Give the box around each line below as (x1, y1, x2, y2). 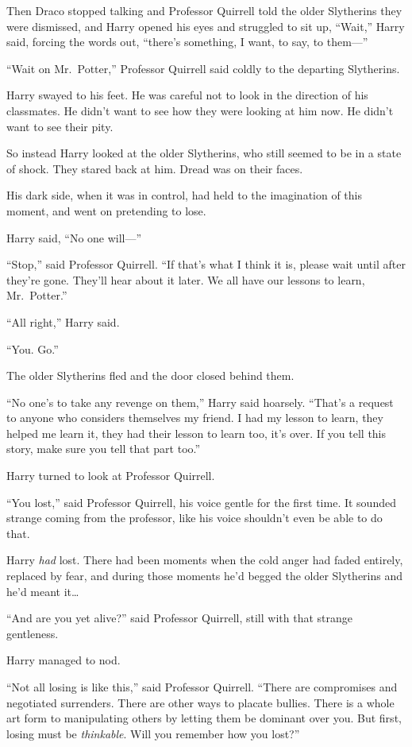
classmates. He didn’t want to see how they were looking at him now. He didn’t (6, 102, 394, 118)
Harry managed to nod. (6, 652, 121, 668)
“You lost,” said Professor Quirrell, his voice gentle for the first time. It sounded (6, 493, 396, 510)
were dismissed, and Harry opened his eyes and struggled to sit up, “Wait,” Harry (6, 17, 405, 34)
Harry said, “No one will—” (6, 229, 142, 246)
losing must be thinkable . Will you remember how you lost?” (6, 725, 300, 741)
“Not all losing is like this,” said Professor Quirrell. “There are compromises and (6, 679, 398, 695)
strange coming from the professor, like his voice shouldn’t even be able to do (6, 509, 383, 526)
